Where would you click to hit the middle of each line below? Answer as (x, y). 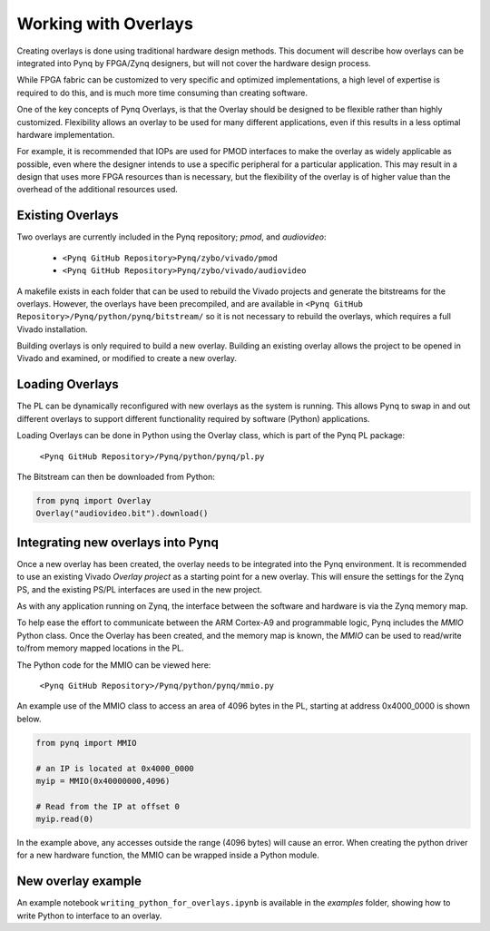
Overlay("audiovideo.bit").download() (122, 514)
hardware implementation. (66, 134)
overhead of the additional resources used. (98, 190)
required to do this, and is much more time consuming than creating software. (162, 93)
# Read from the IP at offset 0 (108, 806)
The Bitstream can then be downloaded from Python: (116, 476)
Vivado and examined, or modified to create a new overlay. (127, 358)
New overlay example (79, 882)
